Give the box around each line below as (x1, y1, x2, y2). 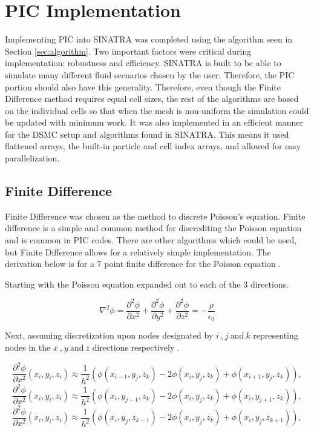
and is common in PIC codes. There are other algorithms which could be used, (5, 234, 297, 246)
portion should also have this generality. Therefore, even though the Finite (5, 80, 281, 93)
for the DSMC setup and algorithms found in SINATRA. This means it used (5, 127, 289, 140)
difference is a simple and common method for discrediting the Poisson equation (5, 221, 302, 234)
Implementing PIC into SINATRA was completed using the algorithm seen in (5, 33, 293, 46)
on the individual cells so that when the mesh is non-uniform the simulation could (5, 104, 309, 116)
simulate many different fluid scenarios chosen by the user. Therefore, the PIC (5, 68, 295, 81)
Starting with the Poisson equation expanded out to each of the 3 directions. (5, 277, 289, 290)
